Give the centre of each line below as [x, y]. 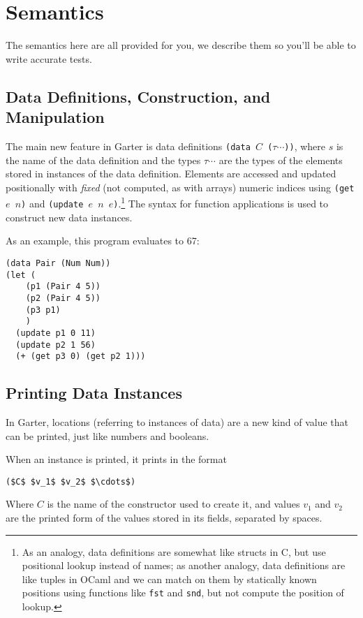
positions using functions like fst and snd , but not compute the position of [183, 593]
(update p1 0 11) [55, 333]
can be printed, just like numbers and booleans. [108, 435]
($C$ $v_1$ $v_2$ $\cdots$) [71, 481]
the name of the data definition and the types [103, 160]
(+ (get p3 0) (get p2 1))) [81, 356]
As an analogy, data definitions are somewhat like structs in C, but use [174, 551]
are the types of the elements [281, 160]
